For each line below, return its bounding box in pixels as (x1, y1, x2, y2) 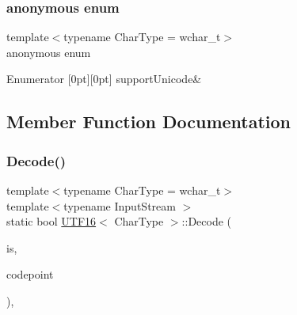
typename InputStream (63, 197, 176, 214)
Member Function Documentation (6, 109, 291, 134)
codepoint (6, 266, 54, 283)
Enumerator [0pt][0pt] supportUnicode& (6, 70, 202, 87)
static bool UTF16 (6, 213, 97, 230)
